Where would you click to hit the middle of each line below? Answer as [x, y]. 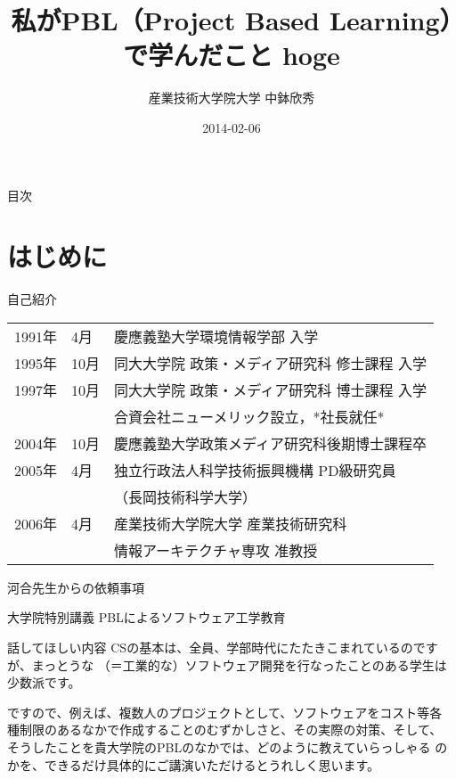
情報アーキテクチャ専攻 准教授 [216, 550]
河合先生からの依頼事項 [76, 587]
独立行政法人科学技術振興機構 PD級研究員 [255, 470]
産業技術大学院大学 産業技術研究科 [231, 523]
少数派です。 [44, 682]
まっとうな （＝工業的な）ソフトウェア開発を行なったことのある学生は [239, 664]
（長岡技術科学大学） [186, 496]
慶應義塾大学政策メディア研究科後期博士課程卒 [270, 443]
